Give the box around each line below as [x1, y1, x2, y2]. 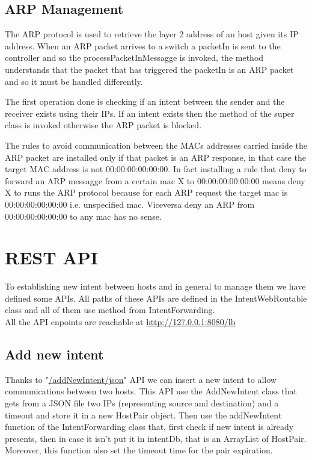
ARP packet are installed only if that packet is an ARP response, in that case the [5, 151, 306, 163]
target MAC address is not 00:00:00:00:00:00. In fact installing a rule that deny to [5, 163, 307, 175]
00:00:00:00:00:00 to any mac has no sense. [5, 210, 162, 222]
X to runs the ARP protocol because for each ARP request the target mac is [5, 186, 288, 199]
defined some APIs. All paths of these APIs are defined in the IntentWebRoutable [5, 291, 307, 304]
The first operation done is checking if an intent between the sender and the [5, 95, 285, 108]
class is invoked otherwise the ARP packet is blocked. [5, 119, 202, 131]
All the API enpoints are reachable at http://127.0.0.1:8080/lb [5, 315, 236, 328]
